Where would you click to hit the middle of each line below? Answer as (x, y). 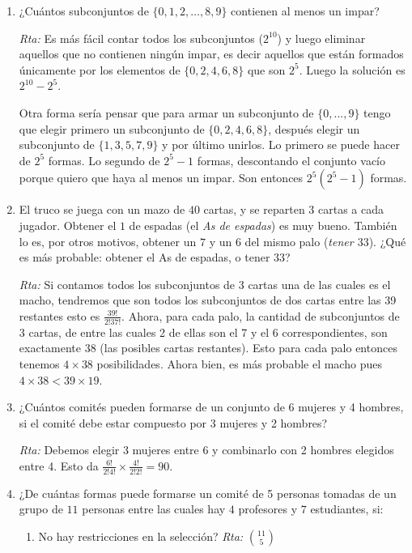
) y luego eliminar (321, 38)
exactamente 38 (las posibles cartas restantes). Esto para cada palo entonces (208, 348)
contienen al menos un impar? (305, 11)
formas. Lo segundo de (104, 160)
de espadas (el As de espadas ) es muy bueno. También (263, 225)
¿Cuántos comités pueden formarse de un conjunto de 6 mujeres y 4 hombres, (211, 407)
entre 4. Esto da (59, 465)
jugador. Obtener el (68, 225)
